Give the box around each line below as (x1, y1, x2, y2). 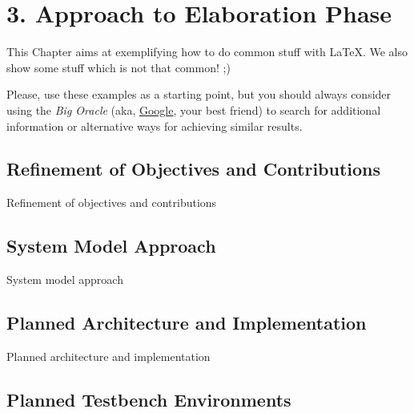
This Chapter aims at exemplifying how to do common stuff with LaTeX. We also (6, 43, 408, 60)
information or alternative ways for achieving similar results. (6, 117, 303, 134)
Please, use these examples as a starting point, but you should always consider (6, 86, 392, 103)
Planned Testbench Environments (6, 387, 291, 411)
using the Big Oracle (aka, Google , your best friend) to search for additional (6, 101, 381, 118)
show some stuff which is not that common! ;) (6, 59, 231, 75)
